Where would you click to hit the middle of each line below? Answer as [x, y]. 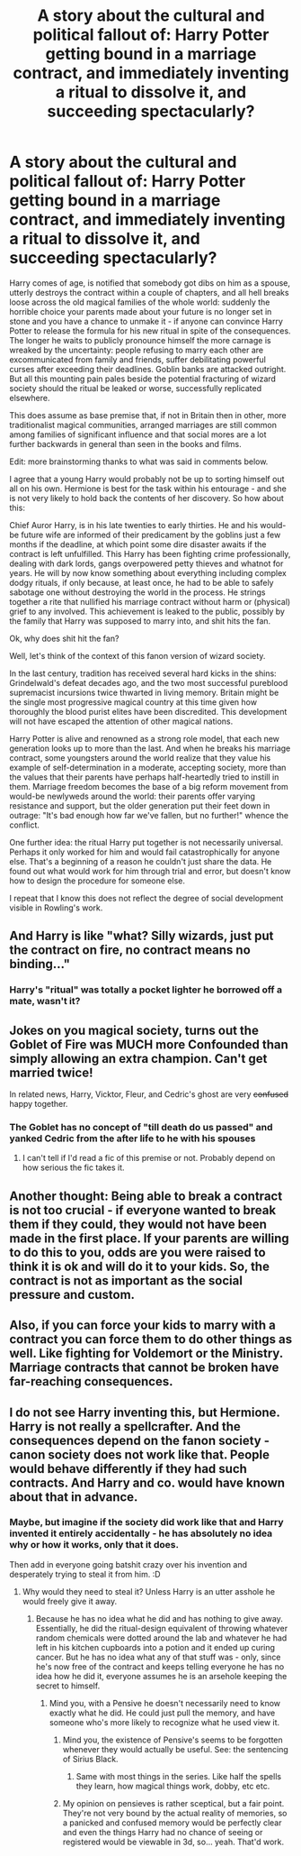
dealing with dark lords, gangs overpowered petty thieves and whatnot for [146, 563]
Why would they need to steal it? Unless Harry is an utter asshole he [149, 1591]
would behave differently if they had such [128, 1469]
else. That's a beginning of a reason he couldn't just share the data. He [141, 861]
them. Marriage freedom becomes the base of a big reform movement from [149, 786]
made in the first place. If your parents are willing [149, 1238]
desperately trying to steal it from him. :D [85, 1574]
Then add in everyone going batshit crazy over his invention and [128, 1564]
